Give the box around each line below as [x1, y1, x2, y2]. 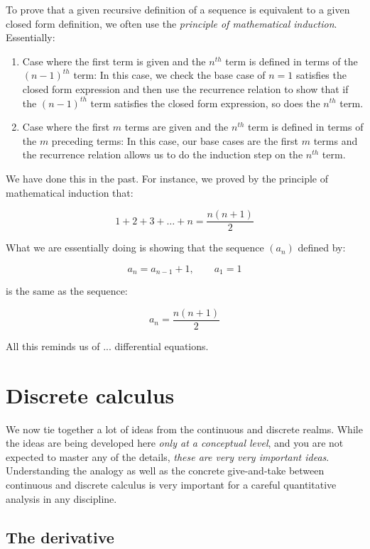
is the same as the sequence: [6, 283, 128, 298]
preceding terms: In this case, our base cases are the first [51, 133, 299, 148]
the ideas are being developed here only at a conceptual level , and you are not [6, 435, 344, 450]
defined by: [298, 240, 346, 255]
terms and [313, 133, 358, 148]
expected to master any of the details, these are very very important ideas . [6, 449, 330, 464]
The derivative [6, 526, 114, 548]
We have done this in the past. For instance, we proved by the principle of [6, 170, 328, 185]
